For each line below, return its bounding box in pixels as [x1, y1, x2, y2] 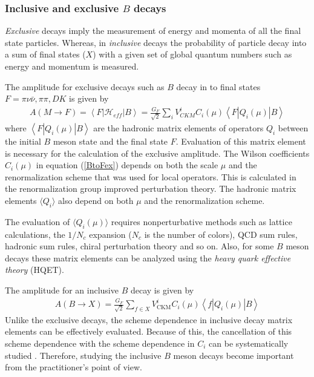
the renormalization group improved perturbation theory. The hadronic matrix [5, 182, 296, 195]
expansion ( [89, 228, 132, 240]
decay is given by [130, 283, 194, 296]
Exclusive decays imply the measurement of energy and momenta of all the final [5, 24, 301, 37]
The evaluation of [5, 215, 70, 228]
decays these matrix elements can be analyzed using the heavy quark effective [5, 251, 291, 264]
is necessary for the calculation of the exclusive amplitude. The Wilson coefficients [5, 146, 310, 159]
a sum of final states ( [5, 48, 86, 61]
